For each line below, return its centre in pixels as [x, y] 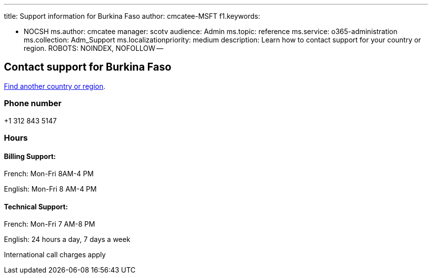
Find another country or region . [55, 86]
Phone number [33, 103]
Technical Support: [36, 206]
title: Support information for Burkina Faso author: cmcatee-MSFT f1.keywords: [132, 16]
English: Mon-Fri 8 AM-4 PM [50, 189]
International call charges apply [55, 255]
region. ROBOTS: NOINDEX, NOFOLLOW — [94, 48]
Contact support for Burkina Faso [88, 67]
